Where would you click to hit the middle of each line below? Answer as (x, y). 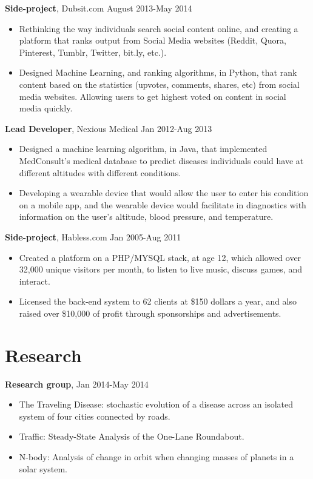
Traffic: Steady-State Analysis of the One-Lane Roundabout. (132, 436)
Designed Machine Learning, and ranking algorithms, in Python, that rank (158, 72)
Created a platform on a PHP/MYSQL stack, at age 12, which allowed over (160, 257)
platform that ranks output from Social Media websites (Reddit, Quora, (153, 40)
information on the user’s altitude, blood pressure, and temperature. (146, 216)
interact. (35, 281)
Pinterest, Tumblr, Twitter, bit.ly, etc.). (93, 52)
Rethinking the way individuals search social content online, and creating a (159, 28)
